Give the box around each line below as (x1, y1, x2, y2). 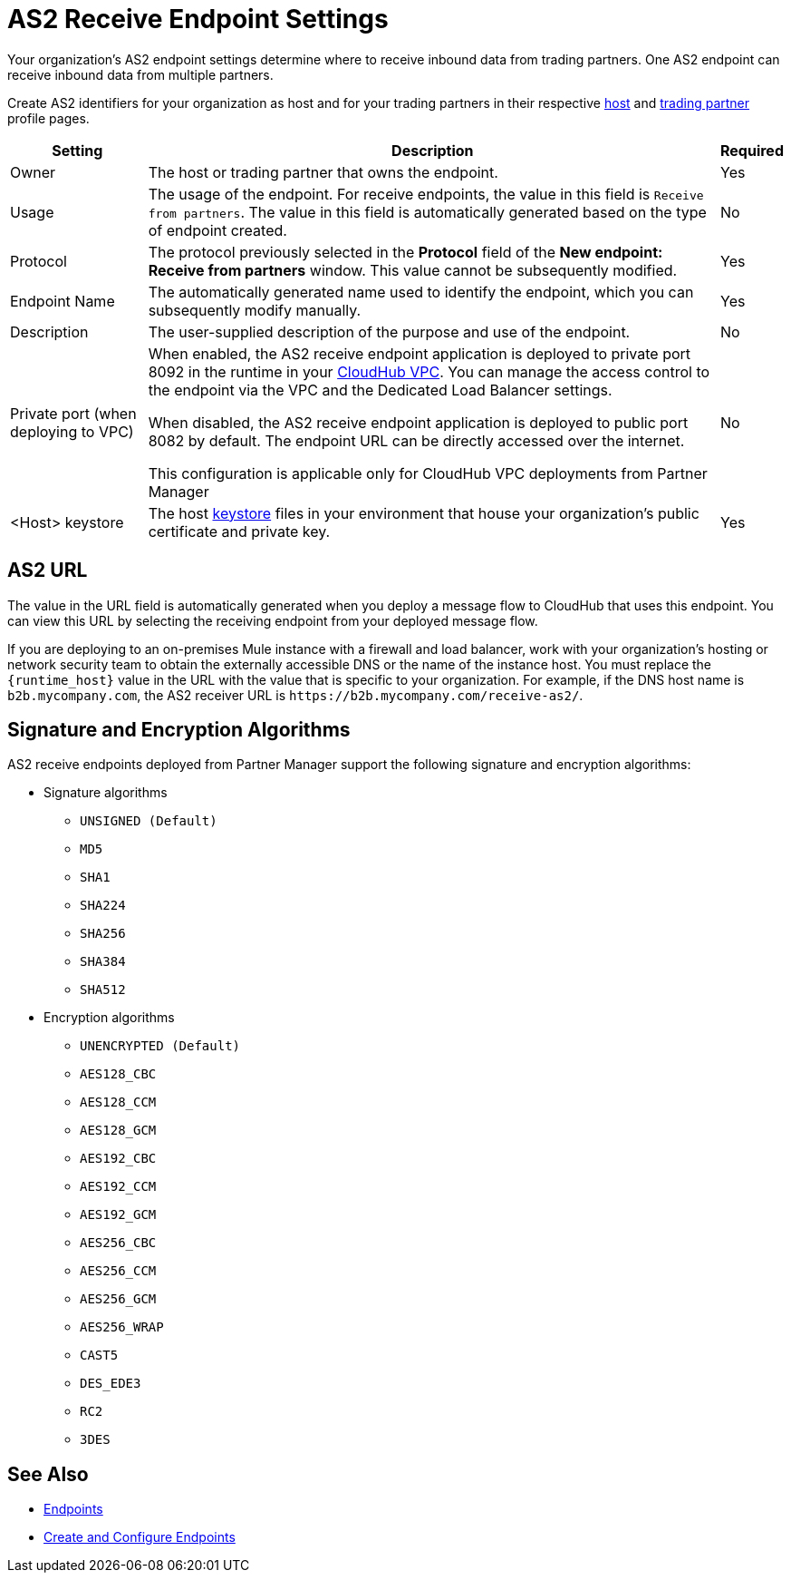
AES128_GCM (80, 1123, 157, 1138)
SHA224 (80, 898, 126, 913)
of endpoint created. (148, 220, 287, 239)
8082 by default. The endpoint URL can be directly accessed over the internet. (148, 431, 685, 450)
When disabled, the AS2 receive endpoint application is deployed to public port (148, 413, 689, 432)
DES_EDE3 (80, 1376, 141, 1391)
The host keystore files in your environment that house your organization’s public (148, 503, 699, 522)
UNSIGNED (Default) (80, 814, 217, 829)
